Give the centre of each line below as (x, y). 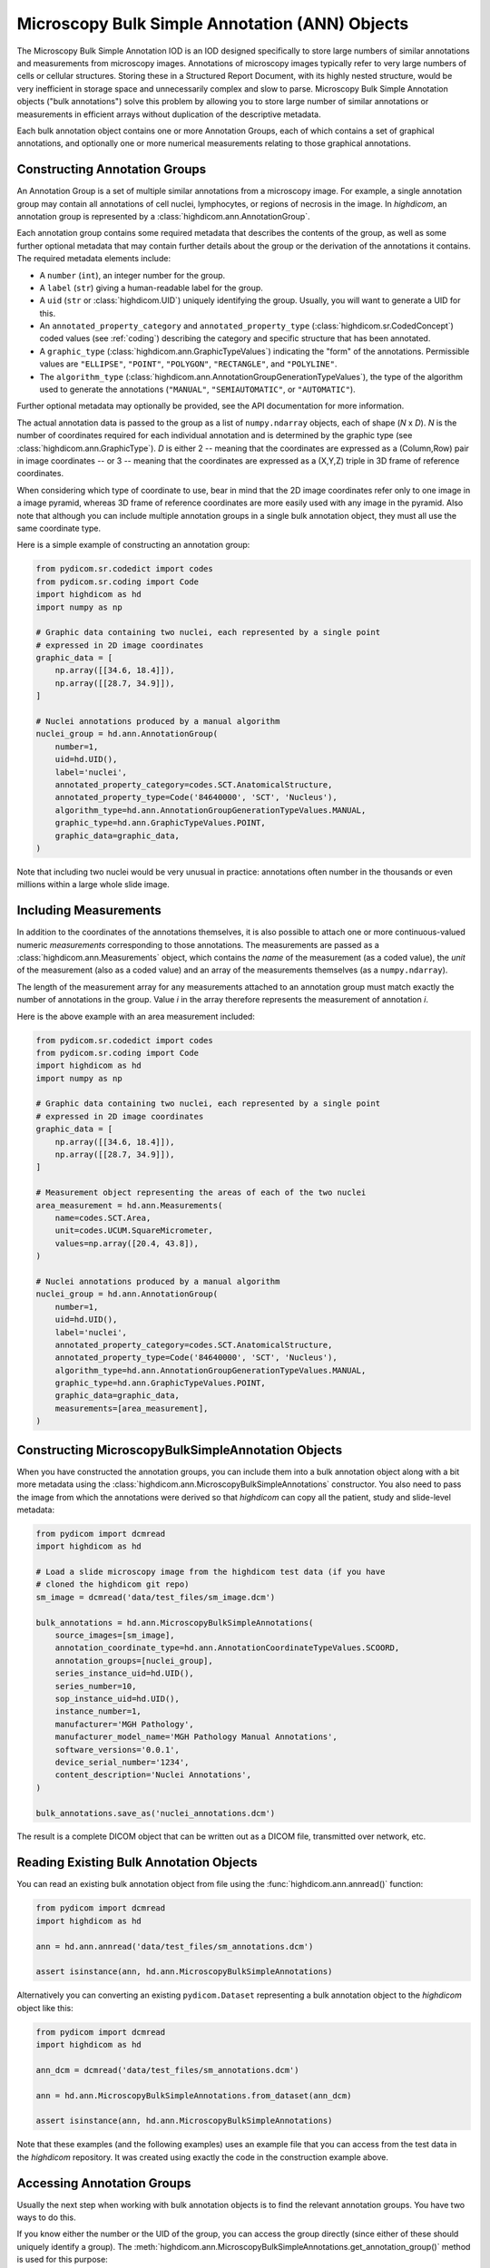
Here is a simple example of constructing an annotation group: (133, 545)
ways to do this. (46, 2217)
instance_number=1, (98, 1711)
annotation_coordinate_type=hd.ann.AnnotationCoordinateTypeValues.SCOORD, (227, 1648)
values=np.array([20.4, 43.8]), (127, 1243)
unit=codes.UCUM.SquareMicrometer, (134, 1231)
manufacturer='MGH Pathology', (124, 1724)
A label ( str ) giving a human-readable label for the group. (151, 288)
